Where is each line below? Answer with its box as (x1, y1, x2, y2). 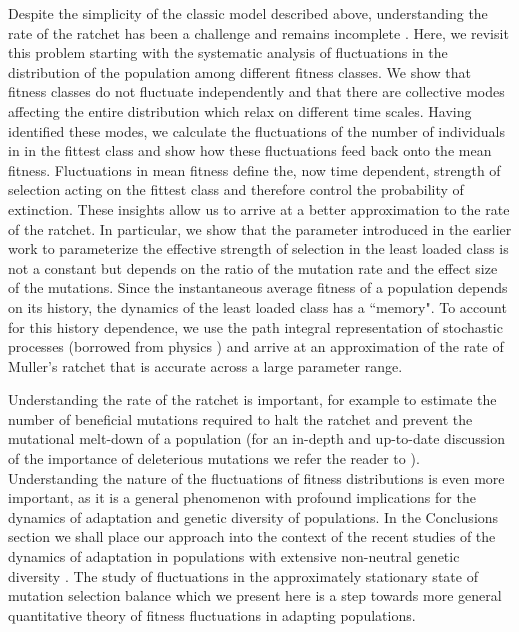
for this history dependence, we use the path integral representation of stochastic (8, 316, 503, 337)
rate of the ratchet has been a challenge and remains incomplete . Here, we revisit (8, 22, 509, 43)
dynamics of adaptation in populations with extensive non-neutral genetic (8, 546, 460, 567)
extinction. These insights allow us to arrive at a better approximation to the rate (8, 198, 510, 219)
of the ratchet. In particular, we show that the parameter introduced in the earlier (8, 218, 512, 239)
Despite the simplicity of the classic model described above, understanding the (8, 3, 488, 23)
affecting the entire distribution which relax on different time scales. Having (8, 100, 472, 121)
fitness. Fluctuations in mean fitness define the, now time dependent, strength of (8, 159, 501, 180)
